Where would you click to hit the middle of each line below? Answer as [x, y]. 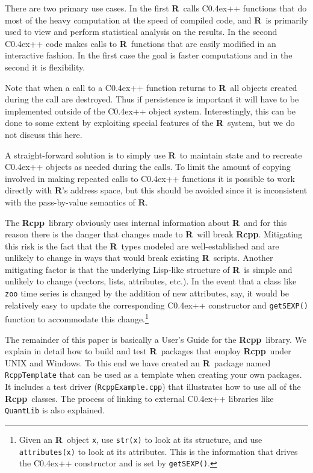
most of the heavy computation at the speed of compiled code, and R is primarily [156, 20]
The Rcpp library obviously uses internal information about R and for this [146, 222]
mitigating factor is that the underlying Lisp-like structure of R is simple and [149, 269]
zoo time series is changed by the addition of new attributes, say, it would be [147, 293]
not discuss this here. [44, 134]
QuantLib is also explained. [55, 410]
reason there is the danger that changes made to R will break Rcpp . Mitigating [154, 234]
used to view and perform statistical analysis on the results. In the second [141, 32]
